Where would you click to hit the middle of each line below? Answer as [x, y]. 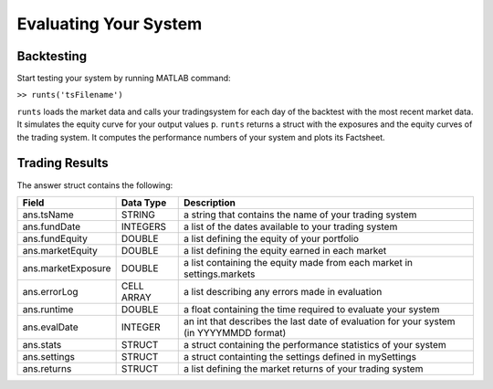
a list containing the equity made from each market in [298, 262]
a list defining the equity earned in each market [285, 250]
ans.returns [47, 368]
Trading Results [63, 163]
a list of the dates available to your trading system [291, 226]
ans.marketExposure [67, 268]
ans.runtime [48, 309]
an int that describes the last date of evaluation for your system [320, 321]
